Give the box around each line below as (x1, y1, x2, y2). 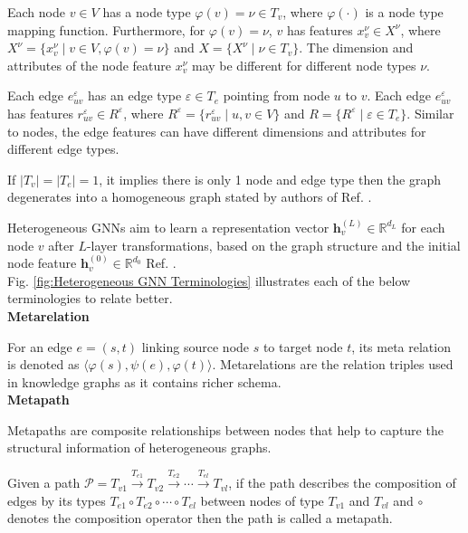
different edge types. (7, 139, 119, 158)
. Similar (406, 103, 454, 122)
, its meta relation (351, 337, 451, 356)
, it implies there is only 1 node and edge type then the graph (99, 169, 442, 188)
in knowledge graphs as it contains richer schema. (7, 372, 282, 391)
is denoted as (7, 355, 80, 374)
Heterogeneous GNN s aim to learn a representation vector (7, 217, 330, 236)
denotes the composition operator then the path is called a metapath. (7, 509, 393, 528)
